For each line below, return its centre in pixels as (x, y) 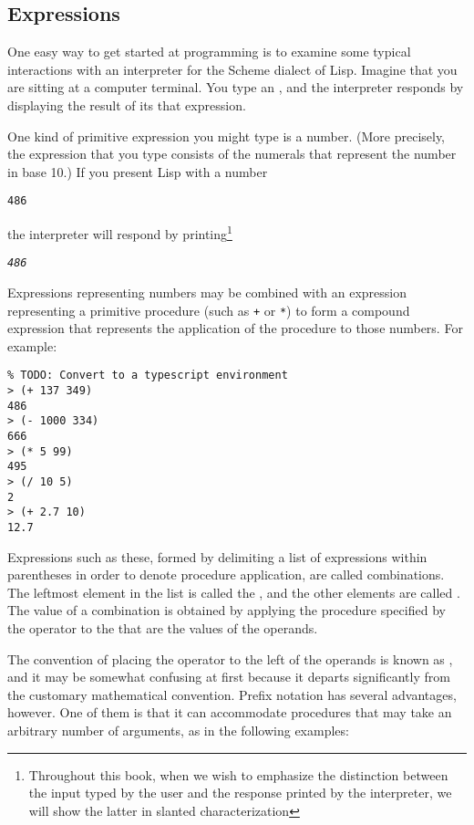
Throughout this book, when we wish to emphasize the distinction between (238, 774)
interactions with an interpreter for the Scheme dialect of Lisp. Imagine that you (232, 69)
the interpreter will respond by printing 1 (120, 232)
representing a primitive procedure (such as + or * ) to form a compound (209, 310)
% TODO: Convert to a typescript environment (148, 376)
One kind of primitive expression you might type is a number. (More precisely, (227, 136)
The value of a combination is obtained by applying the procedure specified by (227, 610)
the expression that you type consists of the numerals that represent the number (232, 154)
